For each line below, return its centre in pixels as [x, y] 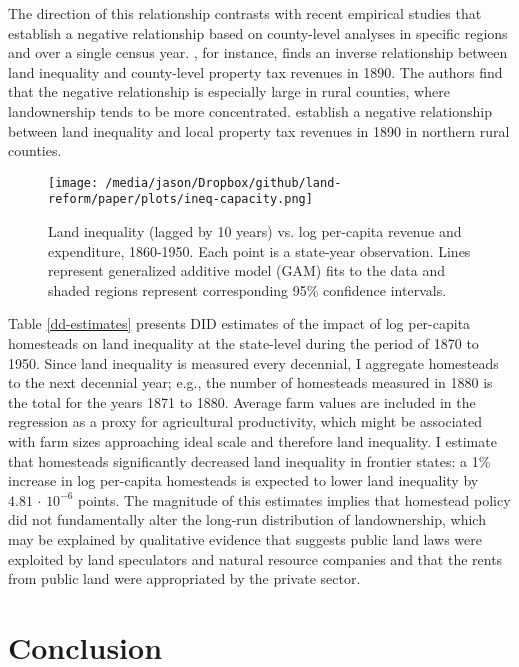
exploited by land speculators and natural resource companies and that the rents [255, 558]
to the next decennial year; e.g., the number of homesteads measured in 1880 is [250, 382]
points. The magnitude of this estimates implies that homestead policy [294, 499]
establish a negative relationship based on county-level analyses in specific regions [258, 32]
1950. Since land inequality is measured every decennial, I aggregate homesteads [253, 362]
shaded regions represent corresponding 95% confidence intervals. [247, 289]
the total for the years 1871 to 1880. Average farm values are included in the [242, 401]
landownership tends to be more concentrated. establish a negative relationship [250, 110]
